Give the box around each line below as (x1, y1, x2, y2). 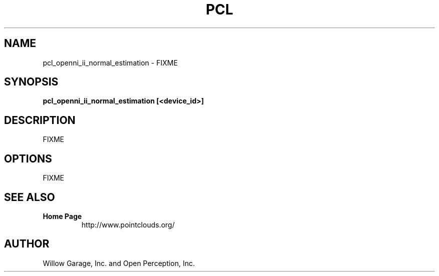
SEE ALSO (4, 190, 55, 203)
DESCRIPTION (4, 113, 76, 126)
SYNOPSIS (4, 75, 59, 88)
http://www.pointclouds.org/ (81, 220, 175, 229)
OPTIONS (4, 152, 52, 165)
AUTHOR (4, 237, 50, 250)
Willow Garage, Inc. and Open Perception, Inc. (43, 258, 195, 267)
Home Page (43, 211, 82, 220)
